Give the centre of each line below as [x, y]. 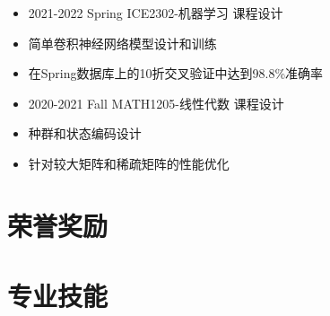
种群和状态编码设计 [85, 133]
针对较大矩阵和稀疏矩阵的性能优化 [129, 163]
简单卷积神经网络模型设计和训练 [122, 43]
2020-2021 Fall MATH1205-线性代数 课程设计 [156, 103]
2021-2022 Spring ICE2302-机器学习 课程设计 [156, 13]
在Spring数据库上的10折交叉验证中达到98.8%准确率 [176, 73]
